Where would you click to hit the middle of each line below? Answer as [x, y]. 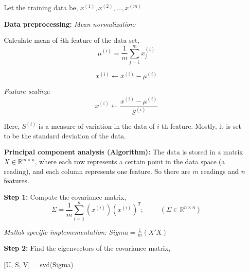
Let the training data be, [41, 7]
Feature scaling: [27, 91]
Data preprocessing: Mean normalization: [70, 24]
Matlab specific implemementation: [55, 231]
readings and [220, 171]
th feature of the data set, [101, 40]
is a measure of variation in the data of [97, 126]
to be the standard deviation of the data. [65, 135]
